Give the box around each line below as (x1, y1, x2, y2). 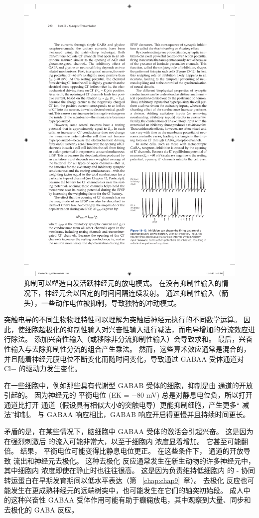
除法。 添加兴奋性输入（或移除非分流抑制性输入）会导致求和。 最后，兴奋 (10, 334, 253, 344)
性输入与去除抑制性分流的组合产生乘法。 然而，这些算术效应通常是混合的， (4, 343, 251, 354)
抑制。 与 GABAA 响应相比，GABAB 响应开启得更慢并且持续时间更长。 (14, 409, 250, 420)
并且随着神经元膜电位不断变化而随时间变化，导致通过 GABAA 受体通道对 (4, 353, 244, 364)
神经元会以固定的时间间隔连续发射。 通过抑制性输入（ (44, 287, 222, 298)
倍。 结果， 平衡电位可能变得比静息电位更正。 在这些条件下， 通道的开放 (4, 446, 244, 456)
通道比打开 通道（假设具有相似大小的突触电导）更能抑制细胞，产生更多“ (4, 399, 240, 410)
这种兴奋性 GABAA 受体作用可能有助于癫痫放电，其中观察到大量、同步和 (10, 495, 251, 505)
